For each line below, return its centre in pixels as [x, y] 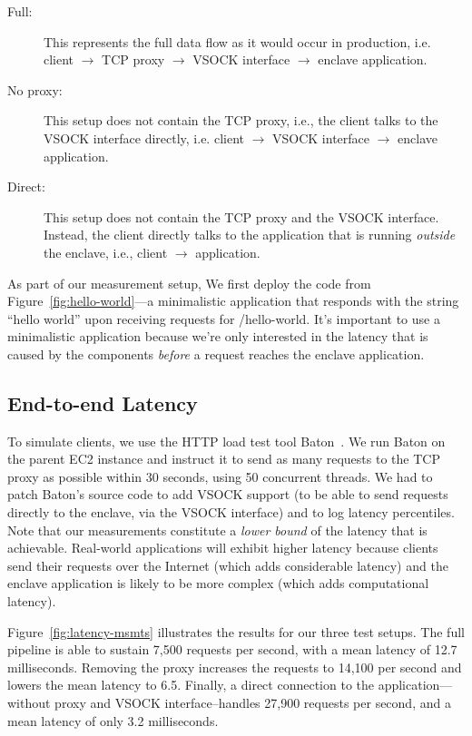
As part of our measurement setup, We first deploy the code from [189, 283]
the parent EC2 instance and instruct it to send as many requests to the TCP [224, 459]
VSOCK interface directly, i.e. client [144, 137]
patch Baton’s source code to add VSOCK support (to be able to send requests [228, 494]
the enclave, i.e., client [106, 252]
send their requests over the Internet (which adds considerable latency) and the [228, 565]
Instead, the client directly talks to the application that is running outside [250, 235]
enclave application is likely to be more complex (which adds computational [218, 583]
